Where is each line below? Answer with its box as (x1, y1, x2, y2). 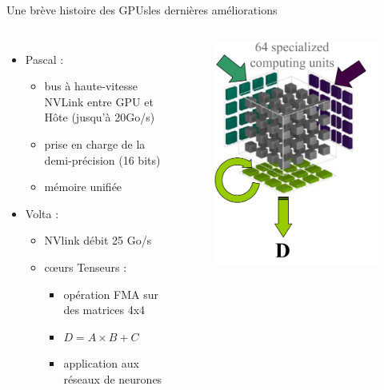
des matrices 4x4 (63, 301, 146, 318)
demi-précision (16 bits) (44, 151, 161, 168)
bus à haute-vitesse (44, 78, 138, 94)
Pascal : (25, 50, 64, 67)
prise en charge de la (44, 135, 146, 152)
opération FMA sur (63, 285, 158, 302)
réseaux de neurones (63, 370, 162, 387)
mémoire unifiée (44, 178, 122, 195)
